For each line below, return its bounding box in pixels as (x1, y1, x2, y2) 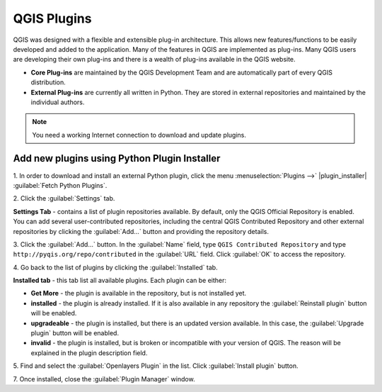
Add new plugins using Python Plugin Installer (13, 152, 221, 164)
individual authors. (30, 98, 85, 106)
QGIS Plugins (13, 11, 92, 26)
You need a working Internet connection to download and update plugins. (32, 130, 247, 139)
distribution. (30, 78, 66, 86)
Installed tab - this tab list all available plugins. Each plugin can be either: (13, 276, 226, 285)
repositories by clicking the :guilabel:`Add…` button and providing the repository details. (13, 227, 269, 235)
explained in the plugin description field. (30, 348, 148, 357)
